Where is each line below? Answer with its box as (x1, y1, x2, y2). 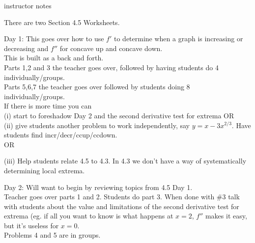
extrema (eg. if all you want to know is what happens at (4, 211, 173, 221)
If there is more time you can (4, 101, 92, 111)
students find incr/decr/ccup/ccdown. (4, 130, 117, 140)
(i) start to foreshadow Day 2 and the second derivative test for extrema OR (4, 110, 234, 120)
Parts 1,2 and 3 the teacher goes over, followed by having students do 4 (4, 62, 219, 72)
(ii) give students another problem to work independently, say (4, 120, 190, 130)
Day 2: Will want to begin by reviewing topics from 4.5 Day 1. (4, 182, 193, 192)
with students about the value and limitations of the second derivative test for (4, 201, 239, 211)
